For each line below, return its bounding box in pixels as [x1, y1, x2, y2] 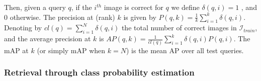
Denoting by [4, 22, 42, 33]
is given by [123, 11, 156, 22]
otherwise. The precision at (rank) [10, 11, 115, 22]
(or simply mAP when [37, 45, 106, 55]
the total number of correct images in [121, 22, 237, 33]
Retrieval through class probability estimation [4, 66, 195, 79]
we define [171, 2, 200, 12]
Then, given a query [4, 2, 66, 12]
